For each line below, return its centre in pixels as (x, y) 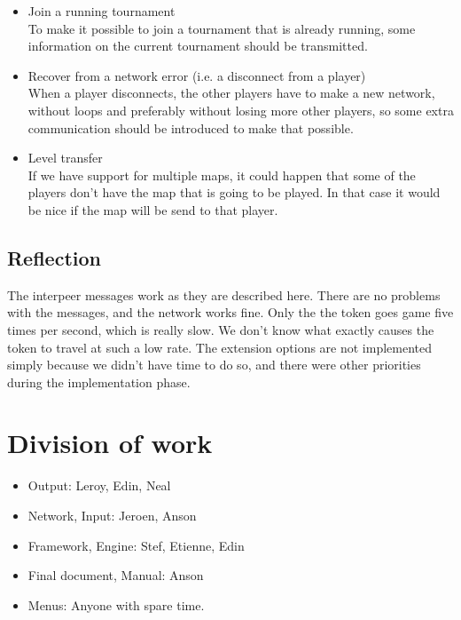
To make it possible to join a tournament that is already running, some (222, 28)
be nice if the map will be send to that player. (153, 209)
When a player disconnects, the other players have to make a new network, (231, 93)
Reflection (54, 257)
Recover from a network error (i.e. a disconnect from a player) (197, 75)
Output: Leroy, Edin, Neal (99, 485)
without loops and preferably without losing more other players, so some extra (241, 110)
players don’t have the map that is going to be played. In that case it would (234, 192)
